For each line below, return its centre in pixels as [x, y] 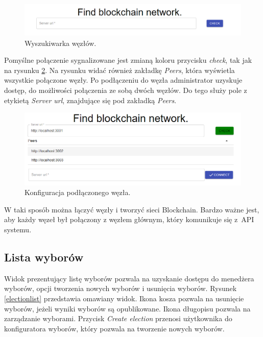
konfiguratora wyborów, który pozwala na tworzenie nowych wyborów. [114, 328]
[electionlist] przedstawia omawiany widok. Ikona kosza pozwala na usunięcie [124, 298]
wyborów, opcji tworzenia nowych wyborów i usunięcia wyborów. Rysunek [121, 288]
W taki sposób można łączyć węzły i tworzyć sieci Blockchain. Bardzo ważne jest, [132, 209]
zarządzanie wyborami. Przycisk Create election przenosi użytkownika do [118, 318]
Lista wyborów [44, 257]
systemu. [18, 229]
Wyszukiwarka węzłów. [61, 43]
